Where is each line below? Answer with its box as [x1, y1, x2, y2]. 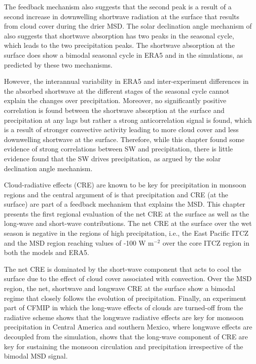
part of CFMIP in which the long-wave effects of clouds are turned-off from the [4, 302, 243, 313]
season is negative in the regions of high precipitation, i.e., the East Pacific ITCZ [4, 228, 249, 238]
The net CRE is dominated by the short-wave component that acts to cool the [4, 263, 241, 274]
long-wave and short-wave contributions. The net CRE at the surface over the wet [4, 218, 252, 228]
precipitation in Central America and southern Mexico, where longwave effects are [4, 322, 253, 332]
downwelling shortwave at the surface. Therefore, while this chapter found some [4, 134, 245, 144]
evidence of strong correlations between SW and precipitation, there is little [4, 144, 233, 154]
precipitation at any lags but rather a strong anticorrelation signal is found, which [4, 114, 252, 125]
